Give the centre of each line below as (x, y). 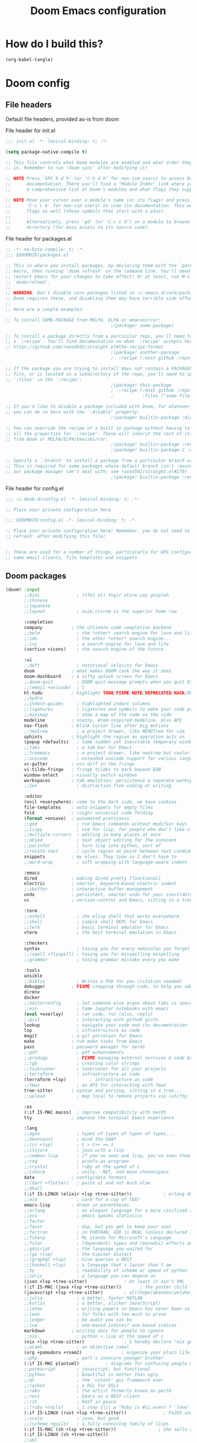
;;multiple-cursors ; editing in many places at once (92, 835)
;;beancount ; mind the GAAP (70, 1139)
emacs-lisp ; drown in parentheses (77, 1205)
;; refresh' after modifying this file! (56, 537)
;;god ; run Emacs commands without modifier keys (106, 824)
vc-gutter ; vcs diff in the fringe (79, 764)
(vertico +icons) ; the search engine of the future (94, 649)
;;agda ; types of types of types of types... (99, 1134)
